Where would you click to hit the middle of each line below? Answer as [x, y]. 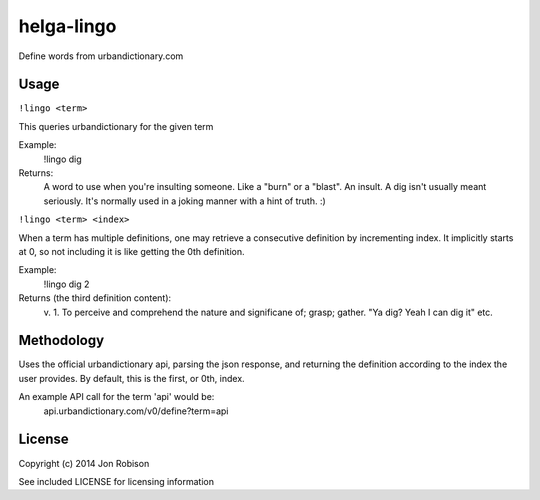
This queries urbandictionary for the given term [116, 126]
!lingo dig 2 [66, 284]
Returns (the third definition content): [95, 298]
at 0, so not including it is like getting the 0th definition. [131, 251]
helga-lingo [67, 26]
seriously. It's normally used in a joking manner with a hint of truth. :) [185, 201]
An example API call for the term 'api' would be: [116, 397]
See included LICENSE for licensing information [116, 481]
